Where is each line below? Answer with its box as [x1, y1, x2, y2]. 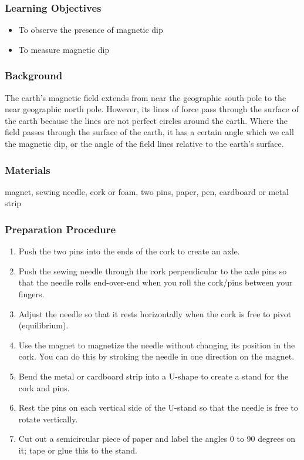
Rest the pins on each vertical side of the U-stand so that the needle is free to [18, 401, 298, 414]
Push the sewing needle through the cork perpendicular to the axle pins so [18, 264, 287, 277]
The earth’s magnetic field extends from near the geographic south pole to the [5, 91, 286, 103]
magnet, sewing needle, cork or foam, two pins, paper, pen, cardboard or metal [5, 185, 289, 197]
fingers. [18, 288, 45, 300]
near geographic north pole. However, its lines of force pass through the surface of [5, 103, 299, 115]
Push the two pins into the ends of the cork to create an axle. [18, 245, 240, 257]
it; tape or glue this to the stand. [18, 444, 137, 456]
